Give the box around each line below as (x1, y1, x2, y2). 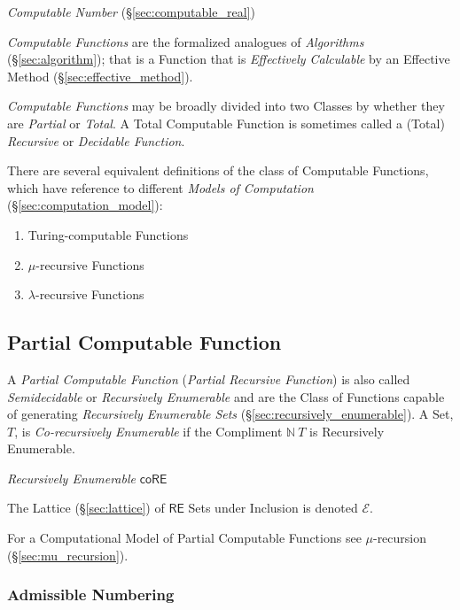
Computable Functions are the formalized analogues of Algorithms (7, 32, 364, 50)
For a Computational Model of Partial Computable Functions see (7, 529, 362, 547)
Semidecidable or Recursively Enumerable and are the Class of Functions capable (7, 387, 445, 405)
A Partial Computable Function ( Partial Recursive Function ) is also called (7, 369, 410, 388)
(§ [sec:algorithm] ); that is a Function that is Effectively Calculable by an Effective (7, 50, 450, 68)
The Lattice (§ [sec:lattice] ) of (7, 498, 165, 517)
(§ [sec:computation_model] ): (7, 196, 163, 214)
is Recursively (309, 421, 385, 440)
